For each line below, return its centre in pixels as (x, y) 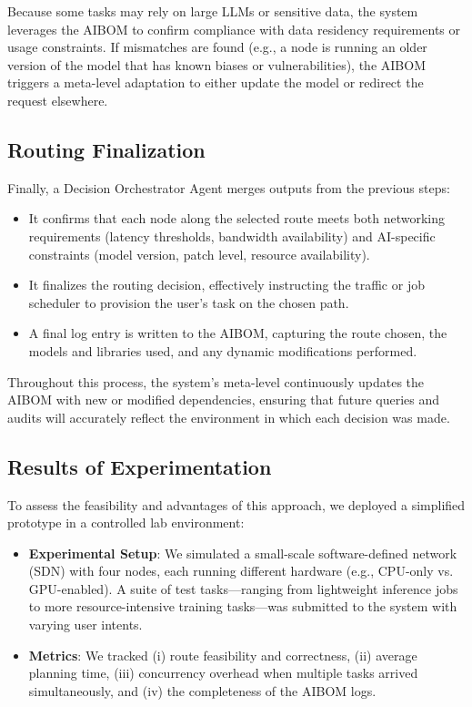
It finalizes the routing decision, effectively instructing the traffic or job (226, 285)
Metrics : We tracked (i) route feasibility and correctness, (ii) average (223, 655)
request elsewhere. (58, 100)
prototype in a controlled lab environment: (126, 523)
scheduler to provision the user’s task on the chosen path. (189, 302)
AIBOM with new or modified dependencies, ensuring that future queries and (224, 400)
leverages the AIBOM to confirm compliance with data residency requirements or (234, 29)
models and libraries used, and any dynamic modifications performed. (223, 350)
